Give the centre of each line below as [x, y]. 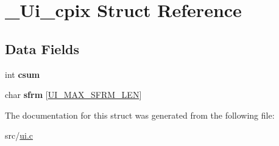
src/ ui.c [19, 135]
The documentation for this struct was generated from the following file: [140, 115]
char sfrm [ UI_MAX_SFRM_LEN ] [73, 95]
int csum [23, 74]
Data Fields [42, 48]
